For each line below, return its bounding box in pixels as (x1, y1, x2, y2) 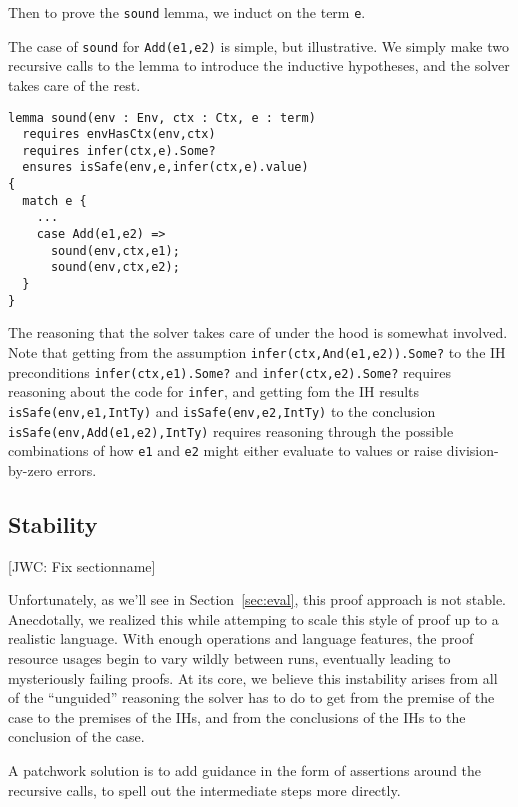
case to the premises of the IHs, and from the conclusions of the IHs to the (8, 706, 466, 727)
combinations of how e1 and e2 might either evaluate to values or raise (8, 440, 443, 461)
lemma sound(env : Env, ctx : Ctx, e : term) (8, 110, 316, 125)
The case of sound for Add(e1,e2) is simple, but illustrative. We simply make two (8, 35, 509, 56)
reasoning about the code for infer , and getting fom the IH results (8, 381, 420, 402)
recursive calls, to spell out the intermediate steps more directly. (8, 779, 401, 800)
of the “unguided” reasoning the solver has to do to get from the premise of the (8, 687, 495, 708)
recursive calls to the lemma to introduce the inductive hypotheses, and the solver (8, 55, 510, 76)
